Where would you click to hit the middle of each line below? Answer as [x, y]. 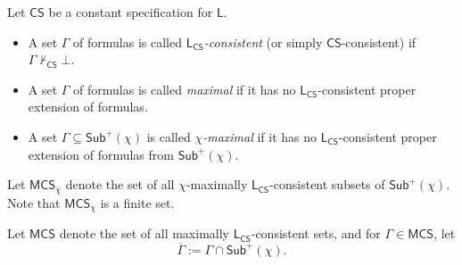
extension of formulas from [101, 154]
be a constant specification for [131, 12]
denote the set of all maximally [144, 233]
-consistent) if [379, 41]
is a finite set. [137, 202]
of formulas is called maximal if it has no [185, 89]
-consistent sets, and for [316, 233]
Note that [34, 202]
